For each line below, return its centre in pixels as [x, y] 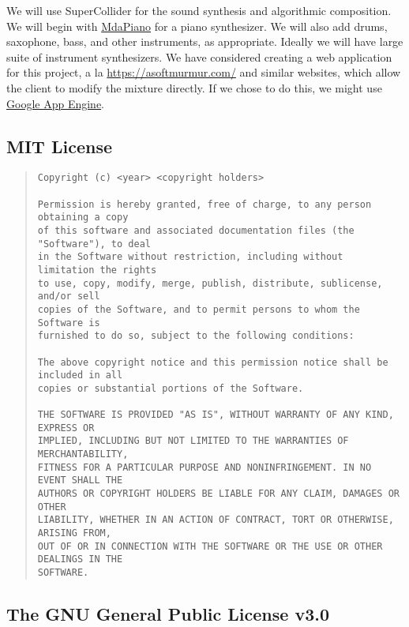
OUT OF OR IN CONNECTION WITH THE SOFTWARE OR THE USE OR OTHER [210, 546]
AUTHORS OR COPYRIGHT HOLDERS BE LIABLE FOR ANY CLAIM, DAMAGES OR [218, 494]
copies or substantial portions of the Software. [171, 388]
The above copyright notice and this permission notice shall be [213, 362]
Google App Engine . [55, 103]
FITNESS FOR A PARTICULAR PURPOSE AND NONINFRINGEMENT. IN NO [204, 467]
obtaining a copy [83, 218]
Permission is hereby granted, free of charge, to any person [204, 204]
